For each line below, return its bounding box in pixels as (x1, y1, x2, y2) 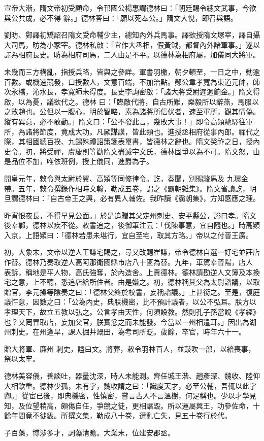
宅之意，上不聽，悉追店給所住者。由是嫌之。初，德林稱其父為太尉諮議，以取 (4, 277, 260, 287)
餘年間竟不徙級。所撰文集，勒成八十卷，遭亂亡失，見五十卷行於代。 (4, 410, 232, 421)
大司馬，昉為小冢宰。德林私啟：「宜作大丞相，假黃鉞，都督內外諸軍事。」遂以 (4, 39, 260, 50)
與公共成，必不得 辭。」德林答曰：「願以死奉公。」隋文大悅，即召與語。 (4, 12, 238, 23)
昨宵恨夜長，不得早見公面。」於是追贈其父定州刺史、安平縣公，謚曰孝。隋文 (4, 210, 256, 220)
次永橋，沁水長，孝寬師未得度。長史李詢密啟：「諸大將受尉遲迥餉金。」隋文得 (4, 86, 260, 97)
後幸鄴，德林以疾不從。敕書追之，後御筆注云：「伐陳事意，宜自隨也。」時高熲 (4, 220, 260, 230)
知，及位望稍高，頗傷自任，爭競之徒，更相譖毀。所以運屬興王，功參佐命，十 (4, 400, 260, 411)
